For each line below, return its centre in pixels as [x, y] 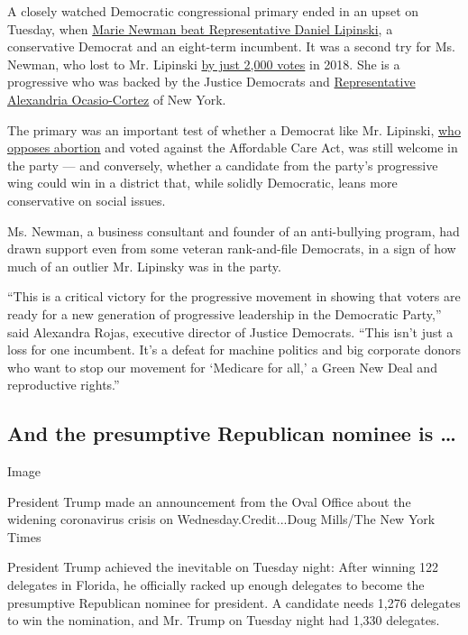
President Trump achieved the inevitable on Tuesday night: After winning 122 [223, 567]
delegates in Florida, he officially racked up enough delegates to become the [216, 585]
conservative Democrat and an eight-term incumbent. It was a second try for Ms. [231, 46]
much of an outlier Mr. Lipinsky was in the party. [144, 266]
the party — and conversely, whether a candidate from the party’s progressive [223, 165]
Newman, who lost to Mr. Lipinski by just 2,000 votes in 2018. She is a [204, 64]
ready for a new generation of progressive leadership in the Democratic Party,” [225, 313]
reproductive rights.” [64, 385]
